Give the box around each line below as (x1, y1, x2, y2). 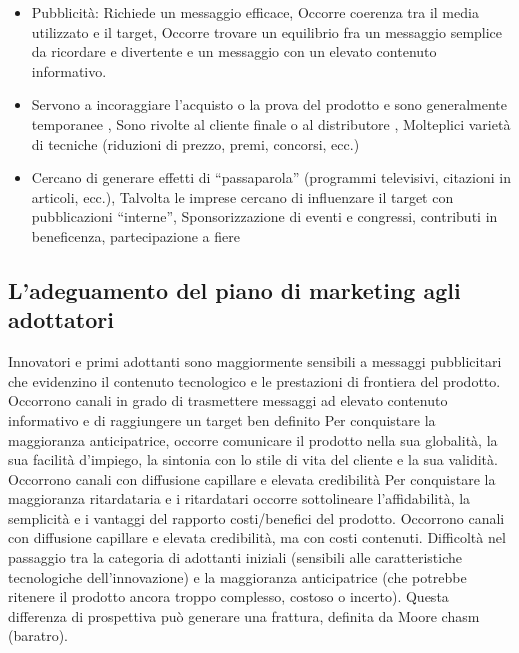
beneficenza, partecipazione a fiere (31, 225, 240, 246)
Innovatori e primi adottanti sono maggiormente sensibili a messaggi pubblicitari (8, 351, 502, 372)
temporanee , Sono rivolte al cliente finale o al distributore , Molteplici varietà (31, 113, 511, 134)
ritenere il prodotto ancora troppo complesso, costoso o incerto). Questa (8, 586, 449, 607)
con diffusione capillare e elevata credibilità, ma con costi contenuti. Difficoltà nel (8, 527, 506, 548)
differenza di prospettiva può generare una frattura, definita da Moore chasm (8, 605, 480, 626)
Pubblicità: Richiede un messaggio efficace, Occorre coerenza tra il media (31, 2, 479, 22)
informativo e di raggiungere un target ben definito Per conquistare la (8, 409, 436, 430)
